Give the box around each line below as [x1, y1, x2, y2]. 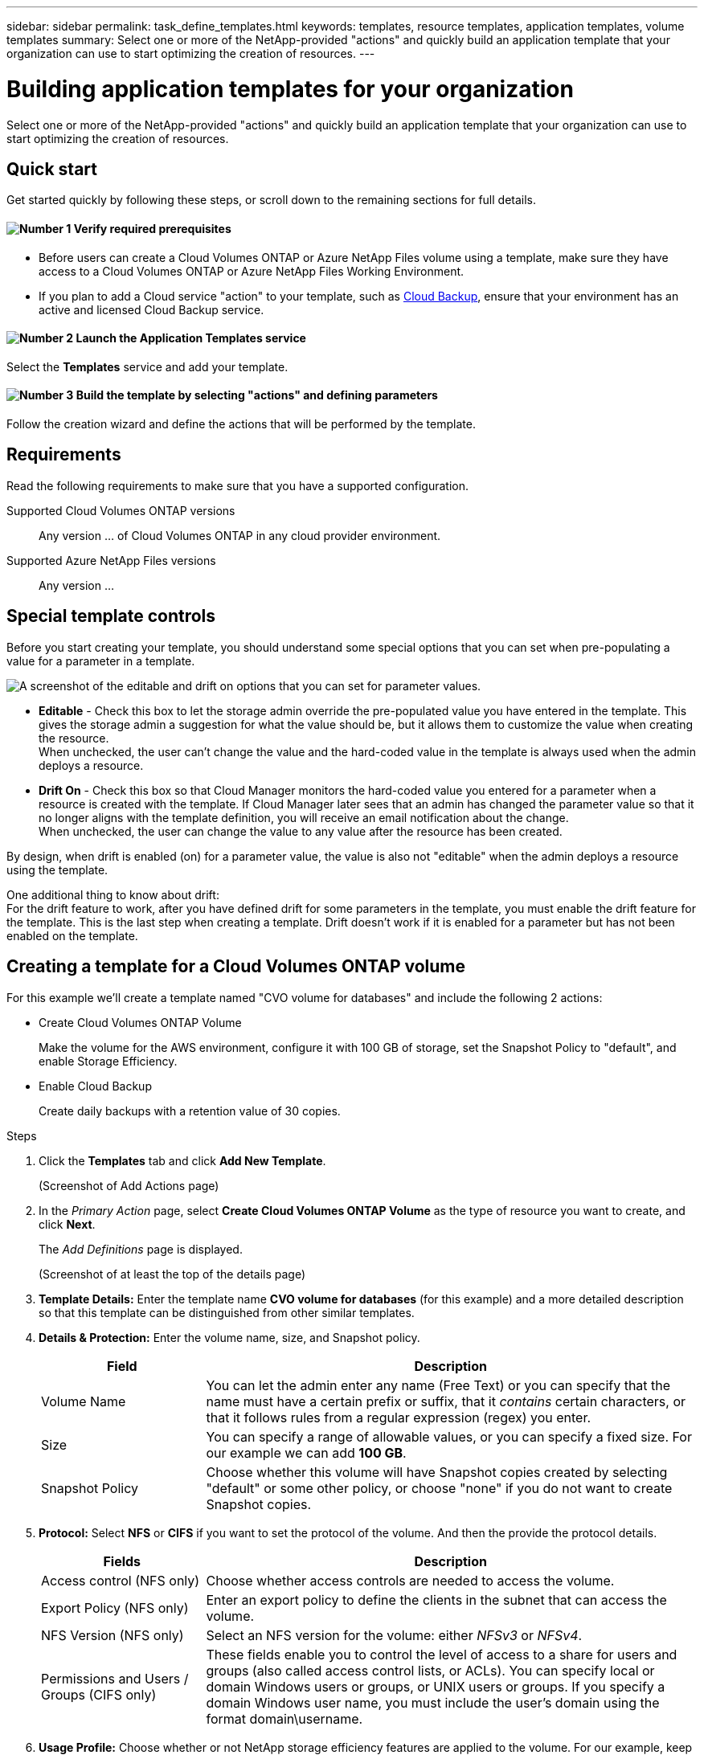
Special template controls [6, 606, 216, 627]
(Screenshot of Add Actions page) [39, 1178, 219, 1192]
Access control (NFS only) [41, 1572, 200, 1589]
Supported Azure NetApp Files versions [6, 553, 216, 567]
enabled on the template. [6, 928, 138, 943]
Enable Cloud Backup [39, 1078, 152, 1093]
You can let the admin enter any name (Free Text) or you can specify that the [206, 1377, 671, 1393]
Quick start [6, 158, 97, 179]
